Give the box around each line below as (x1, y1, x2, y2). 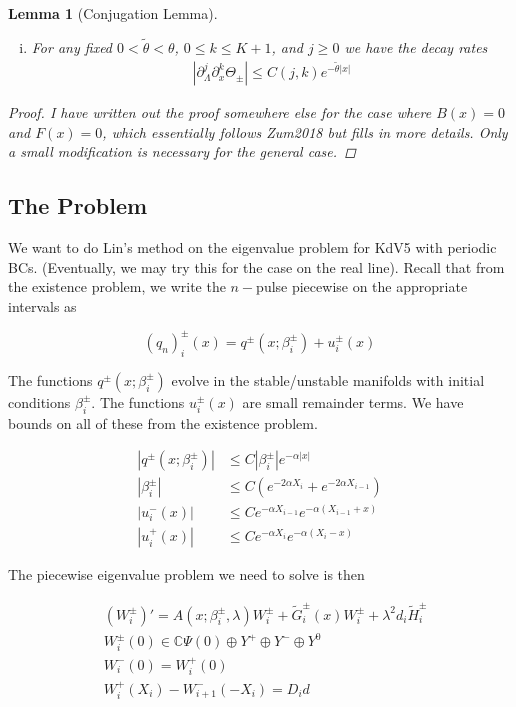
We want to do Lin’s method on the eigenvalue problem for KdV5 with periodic (8, 237, 497, 258)
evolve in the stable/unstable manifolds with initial (171, 369, 485, 390)
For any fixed (31, 36, 113, 57)
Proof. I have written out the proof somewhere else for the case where (8, 102, 432, 123)
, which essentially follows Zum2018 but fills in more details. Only (102, 121, 508, 142)
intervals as (8, 295, 77, 316)
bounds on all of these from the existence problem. (8, 412, 318, 433)
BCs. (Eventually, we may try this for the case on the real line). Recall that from (8, 256, 505, 277)
